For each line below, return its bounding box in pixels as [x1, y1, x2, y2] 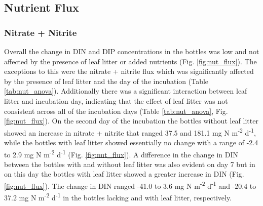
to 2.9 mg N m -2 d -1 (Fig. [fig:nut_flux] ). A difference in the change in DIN [4, 147, 239, 159]
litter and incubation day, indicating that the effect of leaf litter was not [4, 95, 228, 106]
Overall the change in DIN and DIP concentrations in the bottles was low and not [4, 46, 259, 56]
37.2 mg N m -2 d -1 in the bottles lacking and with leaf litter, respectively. [4, 191, 232, 202]
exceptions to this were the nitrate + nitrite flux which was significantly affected [4, 66, 254, 76]
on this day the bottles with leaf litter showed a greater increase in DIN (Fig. [4, 169, 244, 179]
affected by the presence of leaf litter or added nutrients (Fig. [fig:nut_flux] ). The [4, 56, 257, 66]
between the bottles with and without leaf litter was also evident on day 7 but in [4, 158, 255, 169]
